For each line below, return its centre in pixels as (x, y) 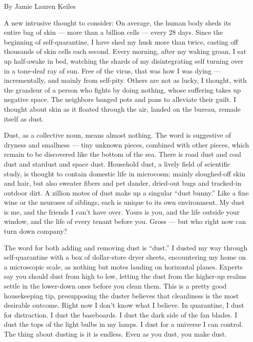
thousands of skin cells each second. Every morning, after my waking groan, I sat (125, 51)
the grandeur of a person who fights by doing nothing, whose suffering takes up (123, 89)
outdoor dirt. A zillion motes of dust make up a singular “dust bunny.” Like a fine (126, 192)
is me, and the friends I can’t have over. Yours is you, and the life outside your (122, 211)
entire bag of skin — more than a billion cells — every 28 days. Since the (114, 32)
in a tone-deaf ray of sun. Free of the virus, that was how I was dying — (112, 70)
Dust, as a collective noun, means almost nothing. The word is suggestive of (117, 135)
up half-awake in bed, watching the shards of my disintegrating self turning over (124, 61)
